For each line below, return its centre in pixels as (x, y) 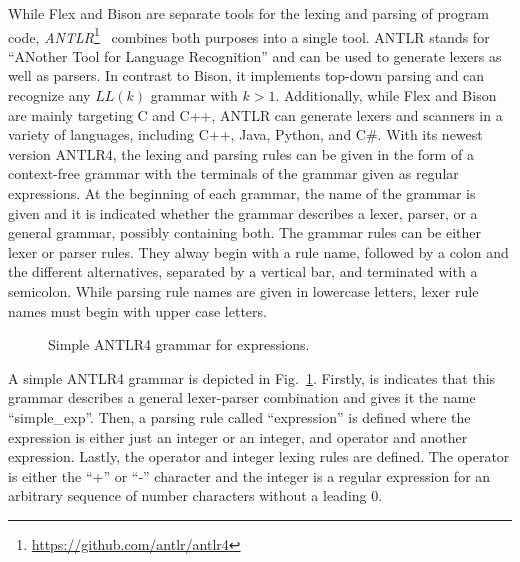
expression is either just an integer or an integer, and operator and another (238, 436)
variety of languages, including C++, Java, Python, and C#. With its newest (245, 134)
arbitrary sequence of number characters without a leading (187, 495)
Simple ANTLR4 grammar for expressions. (179, 344)
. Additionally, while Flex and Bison (386, 95)
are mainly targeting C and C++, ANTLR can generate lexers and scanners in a (255, 114)
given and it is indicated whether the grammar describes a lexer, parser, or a (243, 212)
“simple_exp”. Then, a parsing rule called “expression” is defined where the (239, 416)
